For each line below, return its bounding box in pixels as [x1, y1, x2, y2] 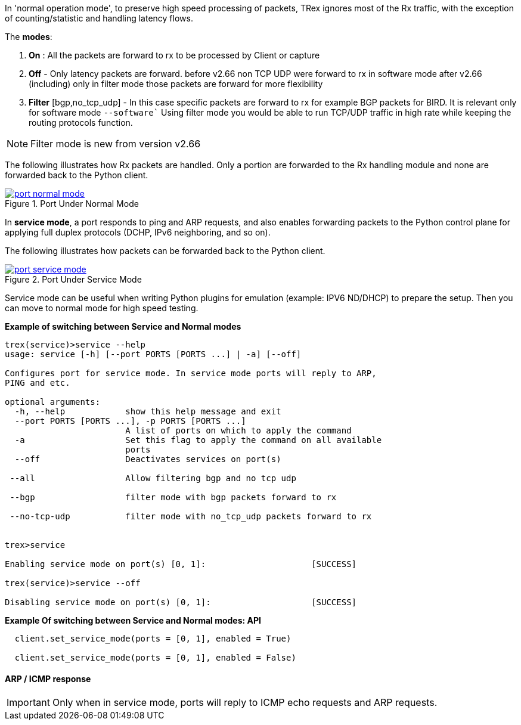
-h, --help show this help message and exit [14, 407, 281, 416]
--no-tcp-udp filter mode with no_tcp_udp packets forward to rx [10, 512, 372, 521]
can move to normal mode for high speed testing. [5, 303, 199, 313]
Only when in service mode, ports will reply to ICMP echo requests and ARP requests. [52, 696, 438, 709]
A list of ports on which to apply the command [125, 426, 352, 435]
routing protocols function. [29, 117, 133, 128]
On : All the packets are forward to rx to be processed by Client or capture [29, 50, 320, 60]
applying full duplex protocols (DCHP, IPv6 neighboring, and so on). [5, 227, 271, 237]
